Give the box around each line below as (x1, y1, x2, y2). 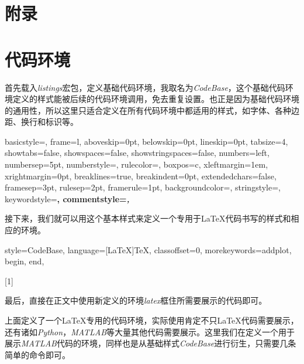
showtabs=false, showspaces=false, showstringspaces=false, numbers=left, (5, 147, 270, 159)
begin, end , (5, 255, 44, 267)
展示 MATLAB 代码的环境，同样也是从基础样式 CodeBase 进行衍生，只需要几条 (5, 337, 296, 349)
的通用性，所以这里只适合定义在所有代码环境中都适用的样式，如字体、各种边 (5, 104, 299, 116)
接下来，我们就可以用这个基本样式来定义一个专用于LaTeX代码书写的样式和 (5, 212, 291, 224)
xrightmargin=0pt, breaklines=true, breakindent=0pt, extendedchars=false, (5, 169, 277, 182)
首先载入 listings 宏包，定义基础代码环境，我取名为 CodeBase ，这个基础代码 (5, 81, 285, 93)
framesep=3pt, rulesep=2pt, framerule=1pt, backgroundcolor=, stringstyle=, (5, 181, 281, 193)
